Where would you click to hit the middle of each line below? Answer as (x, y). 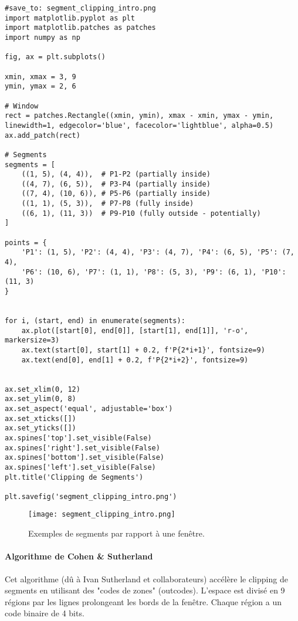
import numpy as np (43, 37)
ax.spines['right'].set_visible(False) (82, 448)
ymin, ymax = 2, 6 (40, 86)
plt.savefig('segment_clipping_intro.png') (91, 496)
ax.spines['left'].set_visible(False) (80, 467)
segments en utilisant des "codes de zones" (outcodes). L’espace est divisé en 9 (145, 590)
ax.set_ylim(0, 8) (40, 399)
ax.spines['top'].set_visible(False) (78, 438)
